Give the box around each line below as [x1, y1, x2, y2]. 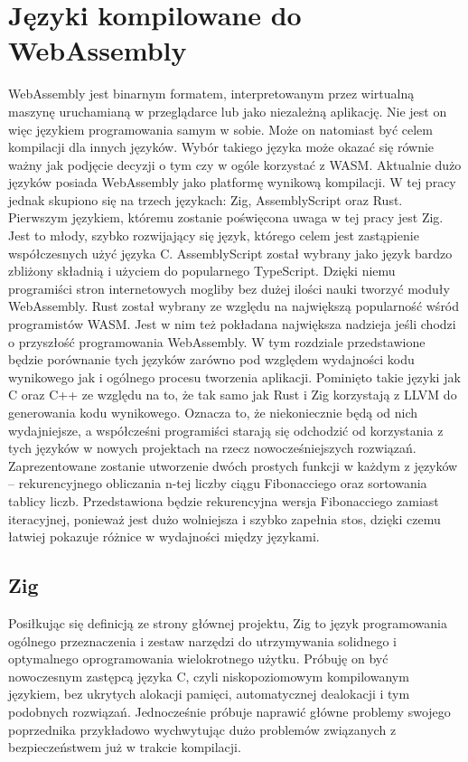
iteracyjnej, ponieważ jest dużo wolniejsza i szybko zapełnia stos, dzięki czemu [8, 509, 441, 528]
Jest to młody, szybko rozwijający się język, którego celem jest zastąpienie [8, 226, 419, 245]
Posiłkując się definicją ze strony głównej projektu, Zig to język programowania [8, 613, 447, 632]
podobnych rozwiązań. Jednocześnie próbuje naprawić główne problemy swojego [8, 701, 451, 720]
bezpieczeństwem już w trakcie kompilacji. [8, 738, 241, 757]
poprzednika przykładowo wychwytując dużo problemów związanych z [8, 720, 397, 738]
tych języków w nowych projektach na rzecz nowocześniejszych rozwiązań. [8, 438, 417, 457]
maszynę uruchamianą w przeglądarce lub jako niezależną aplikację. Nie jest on [8, 101, 447, 120]
